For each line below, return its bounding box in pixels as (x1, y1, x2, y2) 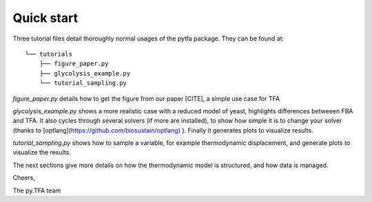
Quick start (12, 10, 79, 25)
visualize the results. (12, 148, 72, 157)
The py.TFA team (12, 186, 61, 194)
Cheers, (12, 174, 36, 182)
